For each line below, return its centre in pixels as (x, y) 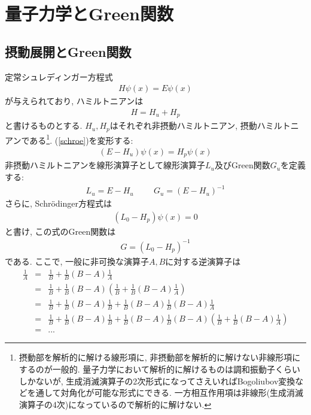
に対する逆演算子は (203, 261)
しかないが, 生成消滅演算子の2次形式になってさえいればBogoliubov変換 (157, 381)
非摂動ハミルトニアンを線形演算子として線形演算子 (105, 165)
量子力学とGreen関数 (89, 13)
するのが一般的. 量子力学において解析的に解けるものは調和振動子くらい (159, 369)
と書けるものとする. (44, 125)
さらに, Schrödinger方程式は (58, 203)
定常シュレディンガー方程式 (59, 76)
